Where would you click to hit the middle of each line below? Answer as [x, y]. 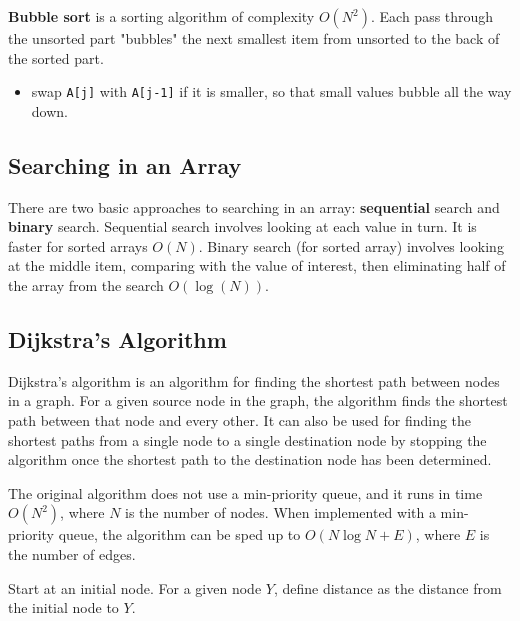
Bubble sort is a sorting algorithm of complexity [161, 16]
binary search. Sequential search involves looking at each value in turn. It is [242, 226]
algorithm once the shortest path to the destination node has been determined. [250, 459]
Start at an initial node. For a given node [135, 587]
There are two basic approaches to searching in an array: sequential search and [254, 206]
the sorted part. [56, 57]
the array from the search [86, 285]
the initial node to [63, 607]
